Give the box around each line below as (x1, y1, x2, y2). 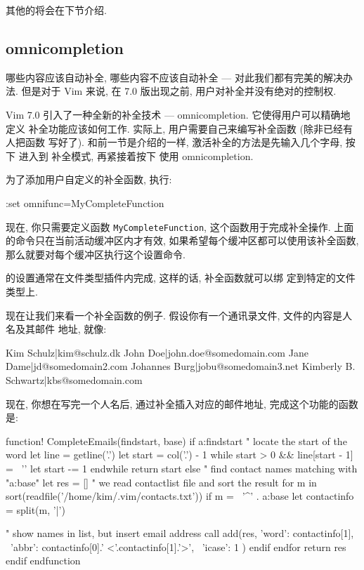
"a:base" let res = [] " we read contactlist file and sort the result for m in (6, 475, 317, 489)
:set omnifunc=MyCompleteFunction (6, 195, 164, 210)
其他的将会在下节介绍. (6, 3, 107, 17)
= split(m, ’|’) (6, 502, 65, 517)
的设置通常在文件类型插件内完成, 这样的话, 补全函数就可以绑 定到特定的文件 (6, 270, 356, 285)
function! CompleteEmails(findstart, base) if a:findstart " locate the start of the (6, 433, 347, 448)
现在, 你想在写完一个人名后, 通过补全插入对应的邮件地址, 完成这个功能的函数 (6, 396, 358, 411)
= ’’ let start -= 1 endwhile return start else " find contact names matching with (6, 460, 358, 475)
